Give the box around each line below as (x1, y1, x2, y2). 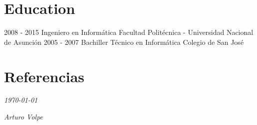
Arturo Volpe (4, 112, 43, 122)
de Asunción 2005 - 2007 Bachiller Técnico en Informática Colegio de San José (4, 36, 244, 47)
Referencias (4, 66, 85, 86)
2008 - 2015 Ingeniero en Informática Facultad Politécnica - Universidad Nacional (4, 27, 254, 37)
